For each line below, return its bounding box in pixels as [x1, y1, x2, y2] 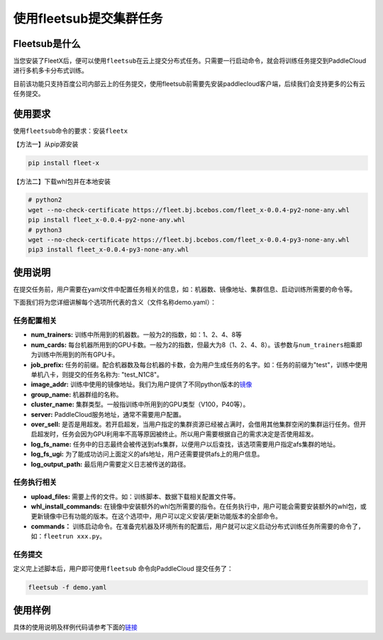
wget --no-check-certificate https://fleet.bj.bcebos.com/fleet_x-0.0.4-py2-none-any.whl [28, 206, 350, 214]
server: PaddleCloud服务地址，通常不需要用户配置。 [30, 410, 186, 418]
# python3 [28, 226, 62, 234]
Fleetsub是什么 [13, 38, 81, 50]
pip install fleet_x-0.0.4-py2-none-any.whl [28, 216, 186, 224]
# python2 [28, 196, 62, 204]
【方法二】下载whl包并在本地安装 [13, 177, 111, 185]
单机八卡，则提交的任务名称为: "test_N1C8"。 [30, 370, 163, 379]
